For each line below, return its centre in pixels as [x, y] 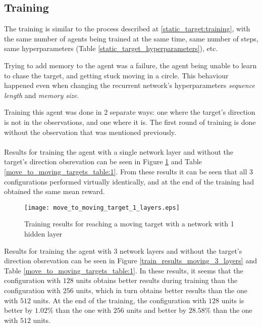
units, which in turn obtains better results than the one [162, 290]
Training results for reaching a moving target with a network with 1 [129, 224]
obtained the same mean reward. [55, 191]
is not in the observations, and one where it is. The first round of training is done [130, 122]
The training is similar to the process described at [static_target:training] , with [127, 29]
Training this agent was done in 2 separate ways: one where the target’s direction [130, 112]
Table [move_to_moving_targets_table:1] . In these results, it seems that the [124, 270]
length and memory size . [42, 95]
